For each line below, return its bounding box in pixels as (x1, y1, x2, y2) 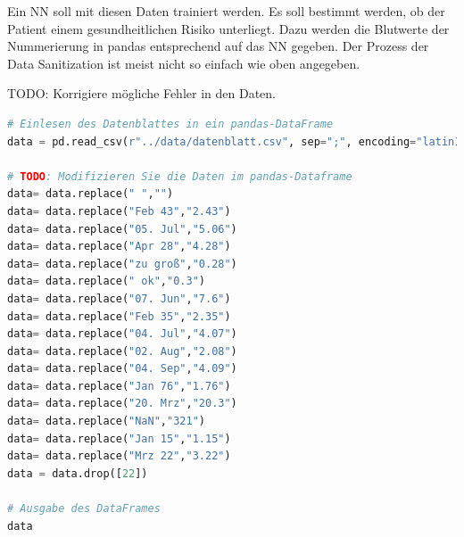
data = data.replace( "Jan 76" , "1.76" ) (7, 379, 231, 392)
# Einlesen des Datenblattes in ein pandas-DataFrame (7, 117, 334, 130)
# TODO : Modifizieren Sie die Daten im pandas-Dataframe (7, 169, 352, 183)
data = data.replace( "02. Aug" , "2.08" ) (7, 344, 237, 358)
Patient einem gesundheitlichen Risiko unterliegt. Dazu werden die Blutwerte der (7, 19, 450, 37)
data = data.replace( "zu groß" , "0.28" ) (7, 257, 237, 270)
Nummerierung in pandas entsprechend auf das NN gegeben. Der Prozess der (7, 37, 429, 55)
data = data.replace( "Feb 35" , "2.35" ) (7, 310, 231, 323)
